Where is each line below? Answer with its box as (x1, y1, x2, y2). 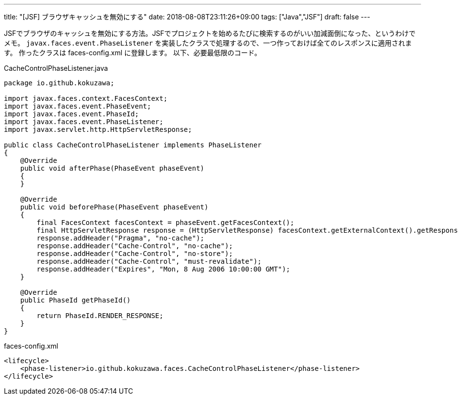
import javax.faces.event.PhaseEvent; (4, 102, 151, 110)
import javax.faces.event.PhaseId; (4, 110, 139, 118)
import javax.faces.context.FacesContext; (4, 95, 168, 102)
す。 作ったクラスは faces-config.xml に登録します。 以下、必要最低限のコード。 (4, 48, 262, 57)
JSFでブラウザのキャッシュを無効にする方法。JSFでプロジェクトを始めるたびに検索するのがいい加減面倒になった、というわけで (4, 29, 416, 37)
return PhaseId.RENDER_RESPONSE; (36, 312, 164, 319)
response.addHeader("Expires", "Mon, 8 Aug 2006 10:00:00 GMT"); (36, 265, 291, 273)
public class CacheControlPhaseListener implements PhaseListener (4, 141, 262, 149)
